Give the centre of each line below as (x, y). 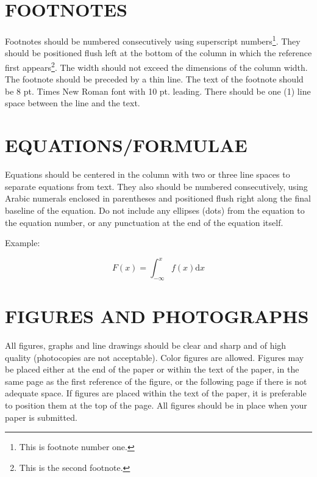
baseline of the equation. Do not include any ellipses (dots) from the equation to (155, 210)
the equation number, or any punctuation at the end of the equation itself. (144, 222)
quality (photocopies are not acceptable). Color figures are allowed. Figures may (155, 357)
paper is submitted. (41, 417)
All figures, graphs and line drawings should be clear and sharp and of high (146, 345)
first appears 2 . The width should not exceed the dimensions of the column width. (156, 66)
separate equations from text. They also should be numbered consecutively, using (156, 186)
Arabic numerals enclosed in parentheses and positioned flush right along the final (158, 198)
